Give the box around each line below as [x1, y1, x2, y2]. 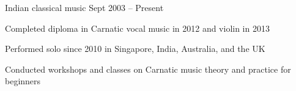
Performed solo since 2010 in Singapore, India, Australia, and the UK [5, 42, 265, 55]
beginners [5, 75, 41, 87]
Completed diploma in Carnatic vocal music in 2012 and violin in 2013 [5, 21, 270, 34]
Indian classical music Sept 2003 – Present [5, 1, 164, 13]
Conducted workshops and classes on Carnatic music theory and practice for [5, 62, 291, 75]
